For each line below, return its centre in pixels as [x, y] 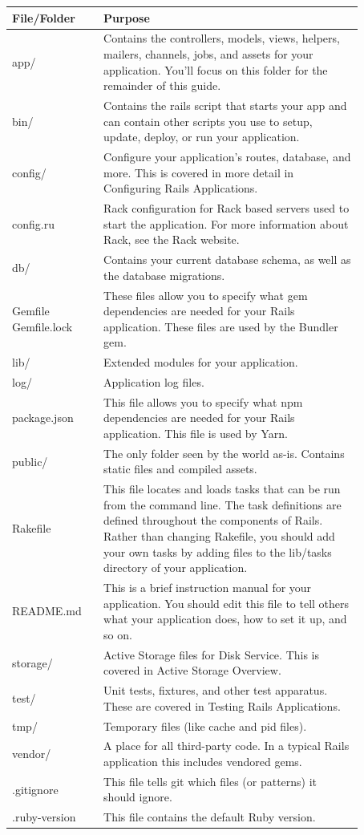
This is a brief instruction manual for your [208, 588]
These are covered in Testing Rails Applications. [222, 705]
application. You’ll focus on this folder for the [216, 69]
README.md [47, 611]
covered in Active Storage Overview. [192, 670]
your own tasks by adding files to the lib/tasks [218, 551]
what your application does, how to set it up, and [225, 619]
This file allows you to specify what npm [203, 401]
